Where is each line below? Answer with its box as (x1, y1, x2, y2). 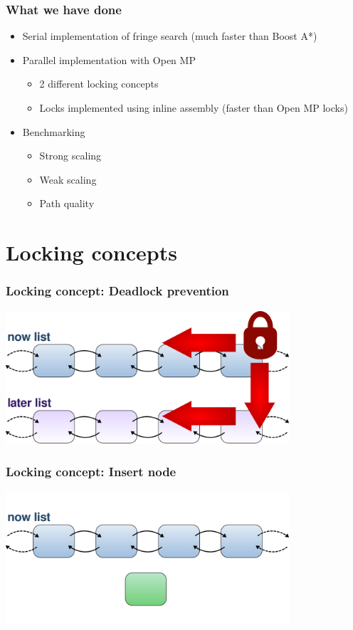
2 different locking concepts (39, 76, 159, 91)
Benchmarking (22, 124, 85, 139)
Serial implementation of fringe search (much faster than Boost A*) (22, 28, 317, 43)
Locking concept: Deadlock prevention (6, 282, 229, 300)
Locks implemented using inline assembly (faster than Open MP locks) (39, 100, 348, 115)
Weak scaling (39, 172, 97, 187)
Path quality (39, 196, 95, 211)
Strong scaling (39, 148, 102, 163)
